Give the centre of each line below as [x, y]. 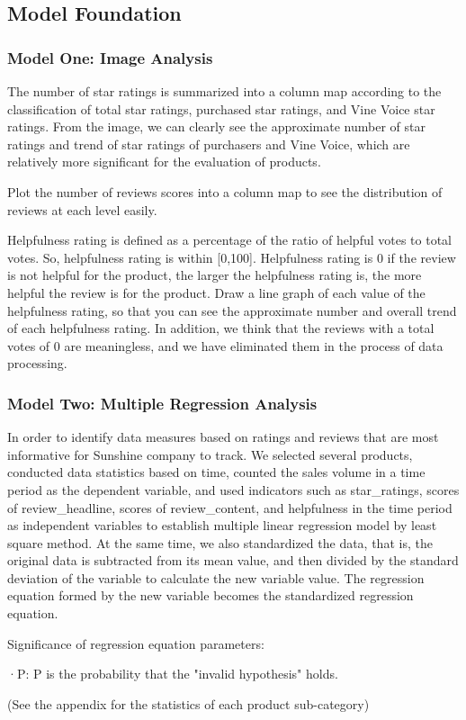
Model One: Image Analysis [110, 57]
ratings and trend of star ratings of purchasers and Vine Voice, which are [209, 144]
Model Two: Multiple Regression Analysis [162, 403]
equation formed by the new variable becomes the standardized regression [211, 595]
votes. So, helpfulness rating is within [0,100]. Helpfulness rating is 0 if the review [232, 257]
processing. [37, 363]
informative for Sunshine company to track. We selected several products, [210, 454]
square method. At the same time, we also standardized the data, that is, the [220, 542]
